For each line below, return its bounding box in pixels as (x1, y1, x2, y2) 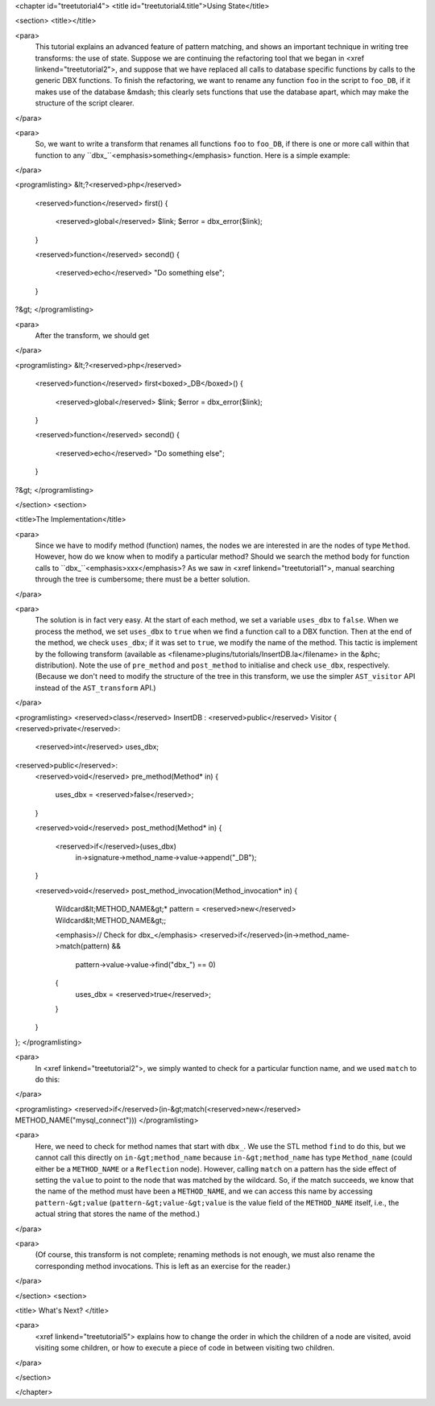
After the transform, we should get (35, 330, 150, 340)
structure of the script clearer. (35, 98, 135, 108)
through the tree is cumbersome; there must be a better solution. (35, 574, 251, 584)
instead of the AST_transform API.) (35, 683, 156, 693)
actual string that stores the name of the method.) (35, 1209, 201, 1219)
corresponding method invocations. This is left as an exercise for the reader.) (35, 1261, 291, 1271)
